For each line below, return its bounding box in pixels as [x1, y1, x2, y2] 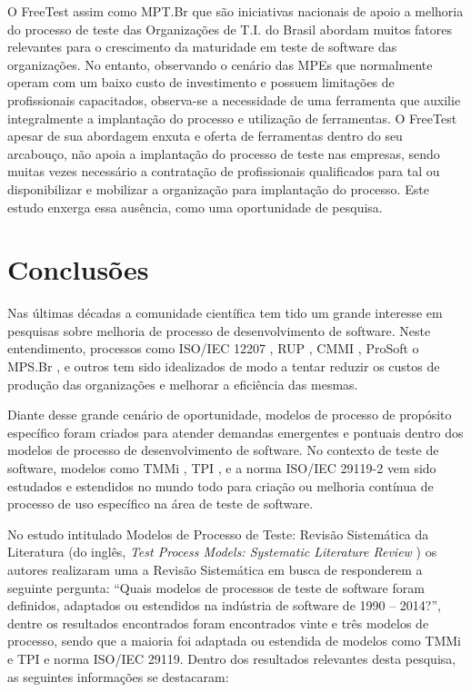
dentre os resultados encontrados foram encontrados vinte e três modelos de [7, 613, 429, 632]
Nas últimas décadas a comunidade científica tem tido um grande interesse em [7, 303, 443, 322]
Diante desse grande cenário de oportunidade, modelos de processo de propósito [7, 405, 452, 424]
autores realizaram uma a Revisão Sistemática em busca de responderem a [7, 559, 423, 578]
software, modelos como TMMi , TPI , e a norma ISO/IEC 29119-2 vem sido [7, 459, 436, 477]
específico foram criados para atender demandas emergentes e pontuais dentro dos [7, 422, 464, 441]
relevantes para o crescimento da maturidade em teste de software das [7, 37, 397, 56]
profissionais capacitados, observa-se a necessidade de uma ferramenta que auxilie [7, 90, 461, 109]
